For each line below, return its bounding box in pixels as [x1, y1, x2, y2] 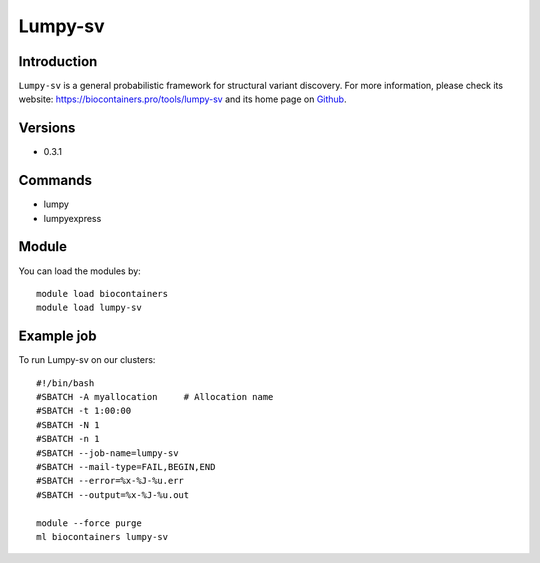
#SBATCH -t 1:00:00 [36, 405, 132, 417]
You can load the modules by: [18, 265, 142, 277]
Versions [18, 120, 76, 137]
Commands [18, 172, 93, 189]
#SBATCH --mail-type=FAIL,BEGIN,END [36, 461, 216, 472]
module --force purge [36, 517, 142, 529]
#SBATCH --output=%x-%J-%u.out [36, 489, 190, 500]
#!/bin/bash [36, 377, 95, 389]
